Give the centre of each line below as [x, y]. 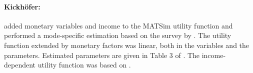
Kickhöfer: [22, 6]
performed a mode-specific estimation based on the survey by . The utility [118, 35]
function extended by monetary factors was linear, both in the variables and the [127, 45]
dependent [20, 65]
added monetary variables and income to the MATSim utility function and [118, 25]
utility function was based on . [84, 65]
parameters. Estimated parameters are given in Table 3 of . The [102, 55]
